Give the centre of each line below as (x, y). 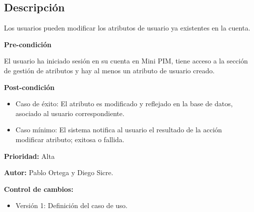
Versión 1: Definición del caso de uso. (71, 205)
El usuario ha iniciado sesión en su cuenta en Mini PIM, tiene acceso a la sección (126, 61)
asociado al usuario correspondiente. (70, 113)
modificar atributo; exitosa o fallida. (70, 139)
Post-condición (29, 87)
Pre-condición (28, 44)
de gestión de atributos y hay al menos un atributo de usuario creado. (109, 70)
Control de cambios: (39, 189)
